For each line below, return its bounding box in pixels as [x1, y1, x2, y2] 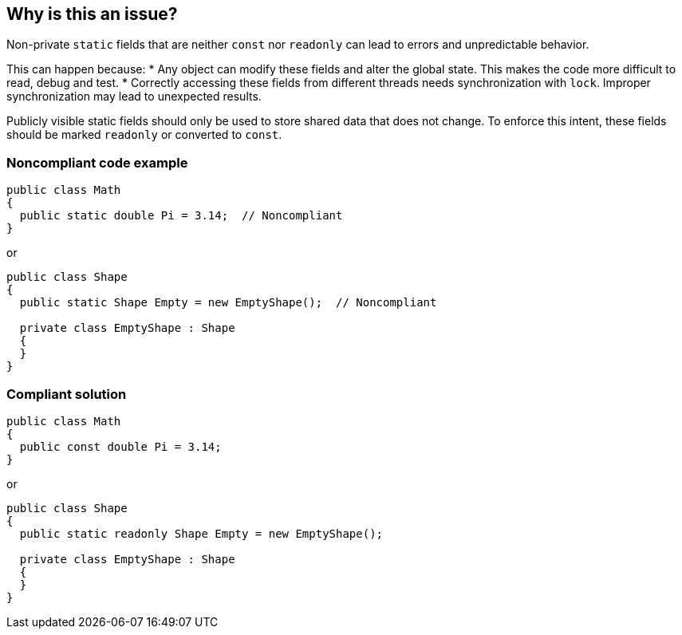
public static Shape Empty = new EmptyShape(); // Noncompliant [19, 296, 437, 310]
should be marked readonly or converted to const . [6, 128, 282, 142]
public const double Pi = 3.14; [19, 440, 222, 453]
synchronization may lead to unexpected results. [6, 89, 262, 104]
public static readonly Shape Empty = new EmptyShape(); [19, 527, 384, 540]
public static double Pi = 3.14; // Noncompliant [19, 209, 343, 223]
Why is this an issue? [6, 4, 178, 24]
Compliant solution [6, 385, 127, 402]
